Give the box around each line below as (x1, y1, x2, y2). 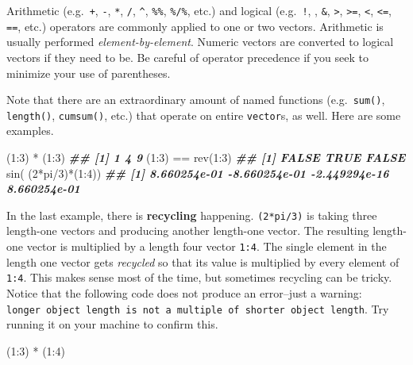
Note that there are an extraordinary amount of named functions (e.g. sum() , (6, 91, 385, 108)
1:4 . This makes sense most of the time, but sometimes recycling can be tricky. (6, 269, 392, 286)
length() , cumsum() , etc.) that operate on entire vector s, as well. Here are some (6, 106, 401, 123)
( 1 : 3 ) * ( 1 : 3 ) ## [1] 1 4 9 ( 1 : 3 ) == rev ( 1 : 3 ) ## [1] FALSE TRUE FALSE (6, 149, 406, 165)
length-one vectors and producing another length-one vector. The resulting (6, 222, 369, 239)
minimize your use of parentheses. (6, 64, 171, 81)
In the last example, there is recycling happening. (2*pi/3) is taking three (6, 206, 377, 223)
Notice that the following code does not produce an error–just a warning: (6, 284, 362, 301)
